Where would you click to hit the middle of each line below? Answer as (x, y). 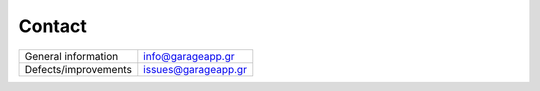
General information (71, 56)
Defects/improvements (78, 69)
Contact (52, 26)
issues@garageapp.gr (195, 69)
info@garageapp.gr (189, 56)
